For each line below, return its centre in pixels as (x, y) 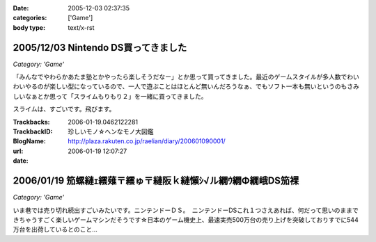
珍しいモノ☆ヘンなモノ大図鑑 (111, 131)
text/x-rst (81, 27)
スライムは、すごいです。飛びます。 (64, 109)
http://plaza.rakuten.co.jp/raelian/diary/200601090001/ (147, 141)
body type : (29, 27)
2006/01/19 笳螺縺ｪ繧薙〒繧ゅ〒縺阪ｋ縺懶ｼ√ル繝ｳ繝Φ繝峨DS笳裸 (156, 181)
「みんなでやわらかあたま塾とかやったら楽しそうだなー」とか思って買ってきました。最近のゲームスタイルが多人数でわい (186, 77)
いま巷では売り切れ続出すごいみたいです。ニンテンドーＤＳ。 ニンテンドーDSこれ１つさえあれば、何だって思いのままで (186, 210)
